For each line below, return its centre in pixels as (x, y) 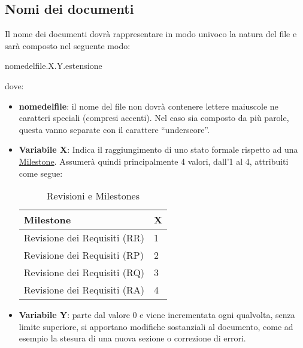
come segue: (41, 173)
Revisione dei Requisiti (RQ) (84, 273)
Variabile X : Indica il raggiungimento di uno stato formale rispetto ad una (158, 149)
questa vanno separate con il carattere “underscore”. (114, 129)
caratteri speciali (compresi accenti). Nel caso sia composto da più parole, (154, 118)
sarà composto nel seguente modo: (68, 45)
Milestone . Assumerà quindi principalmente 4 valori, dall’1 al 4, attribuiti (154, 161)
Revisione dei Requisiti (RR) (84, 238)
